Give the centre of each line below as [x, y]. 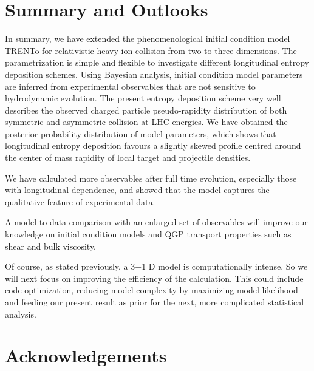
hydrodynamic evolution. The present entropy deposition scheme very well [143, 98]
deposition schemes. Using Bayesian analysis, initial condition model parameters [154, 74]
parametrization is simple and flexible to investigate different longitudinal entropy [157, 62]
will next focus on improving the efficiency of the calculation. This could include [154, 278]
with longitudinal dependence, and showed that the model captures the [137, 190]
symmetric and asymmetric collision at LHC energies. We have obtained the [146, 122]
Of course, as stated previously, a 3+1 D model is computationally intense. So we [156, 266]
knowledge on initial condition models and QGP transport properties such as [148, 234]
